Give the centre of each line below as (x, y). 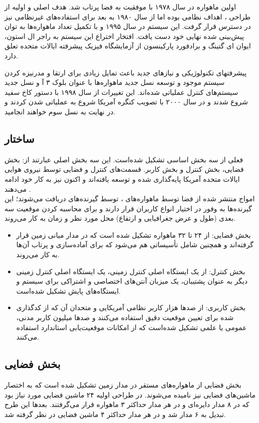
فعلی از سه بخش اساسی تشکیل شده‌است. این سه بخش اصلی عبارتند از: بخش (124, 159)
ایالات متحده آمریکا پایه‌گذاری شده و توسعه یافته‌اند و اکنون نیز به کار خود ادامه (122, 179)
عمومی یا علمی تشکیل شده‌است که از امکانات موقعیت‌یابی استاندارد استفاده (131, 327)
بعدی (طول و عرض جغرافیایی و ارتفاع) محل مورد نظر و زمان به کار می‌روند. (120, 218)
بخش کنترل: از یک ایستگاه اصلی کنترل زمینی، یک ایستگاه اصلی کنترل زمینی (131, 271)
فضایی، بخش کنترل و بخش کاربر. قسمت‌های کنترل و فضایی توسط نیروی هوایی (124, 169)
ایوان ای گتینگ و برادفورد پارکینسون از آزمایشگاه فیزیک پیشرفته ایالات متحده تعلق (128, 46)
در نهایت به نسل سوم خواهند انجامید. (60, 111)
